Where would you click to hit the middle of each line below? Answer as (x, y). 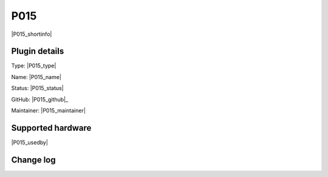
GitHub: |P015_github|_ (40, 99)
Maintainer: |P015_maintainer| (49, 111)
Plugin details (38, 51)
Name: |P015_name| (36, 77)
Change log (33, 160)
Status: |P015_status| (37, 88)
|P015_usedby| (30, 142)
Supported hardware (51, 128)
